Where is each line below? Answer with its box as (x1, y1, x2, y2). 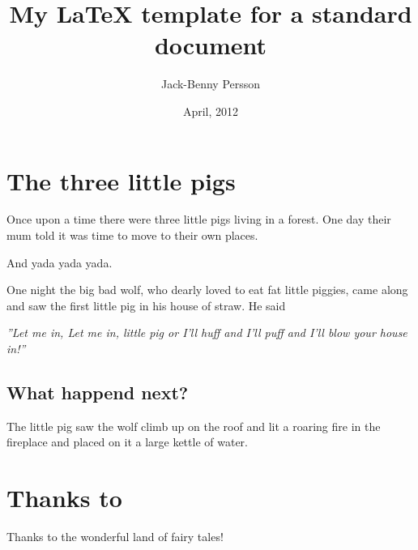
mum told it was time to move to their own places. (6, 227, 258, 244)
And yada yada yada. (6, 254, 113, 271)
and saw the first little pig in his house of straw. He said (6, 296, 286, 313)
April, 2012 (182, 102, 239, 119)
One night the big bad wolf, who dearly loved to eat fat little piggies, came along (6, 281, 408, 298)
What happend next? (6, 379, 189, 404)
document (154, 28, 267, 62)
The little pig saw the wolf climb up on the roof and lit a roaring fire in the (6, 417, 381, 434)
